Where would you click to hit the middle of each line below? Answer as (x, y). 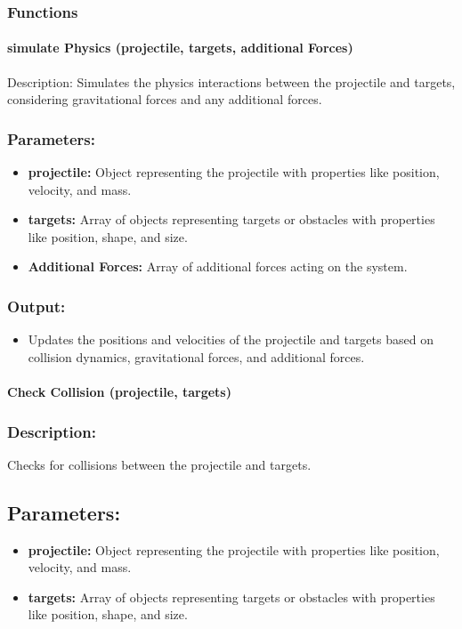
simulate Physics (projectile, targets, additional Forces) (180, 48)
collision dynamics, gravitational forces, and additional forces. (196, 356)
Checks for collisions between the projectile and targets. (159, 464)
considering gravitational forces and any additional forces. (165, 99)
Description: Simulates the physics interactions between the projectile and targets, (231, 81)
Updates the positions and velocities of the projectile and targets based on (231, 339)
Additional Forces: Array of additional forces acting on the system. (218, 266)
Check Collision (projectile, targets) (119, 392)
